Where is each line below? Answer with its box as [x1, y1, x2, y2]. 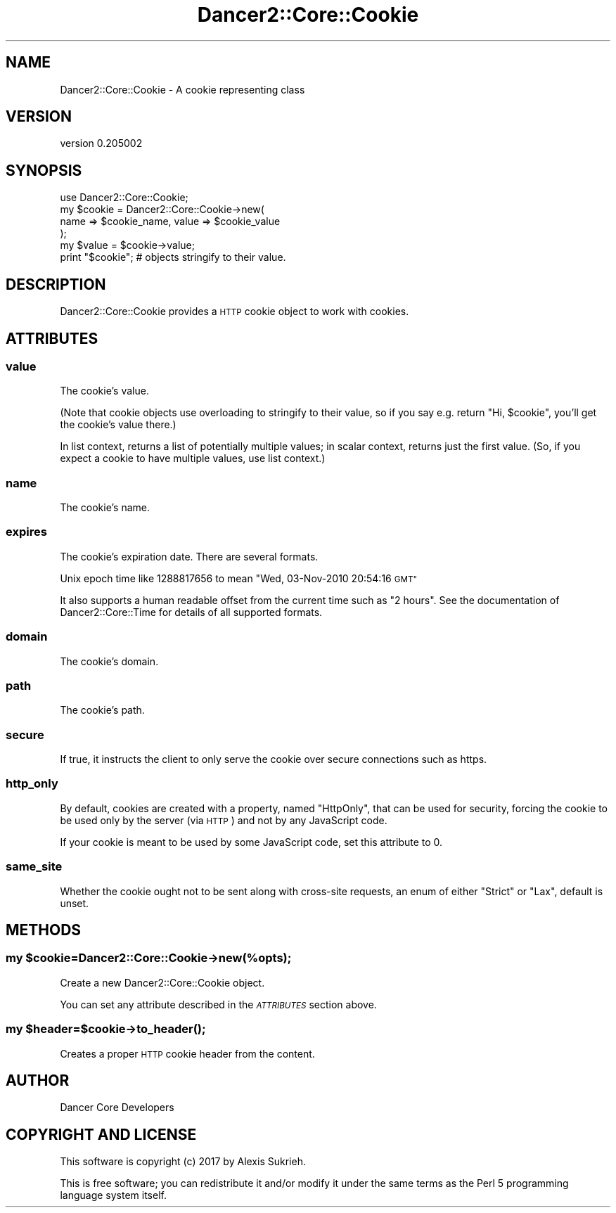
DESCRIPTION [6, 275, 106, 293]
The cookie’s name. [60, 501, 150, 514]
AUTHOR [6, 1071, 70, 1089]
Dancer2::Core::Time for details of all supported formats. [60, 605, 323, 618]
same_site [6, 859, 63, 874]
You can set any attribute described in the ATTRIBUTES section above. [60, 998, 377, 1010]
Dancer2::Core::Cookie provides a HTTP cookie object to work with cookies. [60, 305, 409, 318]
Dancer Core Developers [60, 1101, 174, 1114]
